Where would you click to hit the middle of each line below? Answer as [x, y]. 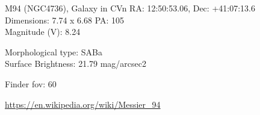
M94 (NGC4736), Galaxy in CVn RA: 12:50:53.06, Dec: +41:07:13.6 [130, 8]
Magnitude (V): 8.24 [43, 32]
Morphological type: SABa [54, 51]
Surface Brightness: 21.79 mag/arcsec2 [76, 64]
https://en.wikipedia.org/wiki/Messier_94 [83, 104]
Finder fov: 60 [31, 83]
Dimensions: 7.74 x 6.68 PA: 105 [65, 20]
